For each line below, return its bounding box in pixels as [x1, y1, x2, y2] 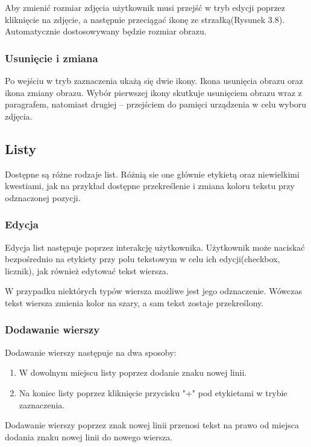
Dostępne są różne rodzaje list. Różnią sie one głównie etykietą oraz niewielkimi [5, 167, 300, 180]
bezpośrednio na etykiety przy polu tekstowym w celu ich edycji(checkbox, [5, 252, 280, 265]
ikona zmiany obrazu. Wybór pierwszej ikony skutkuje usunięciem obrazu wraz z [5, 86, 302, 98]
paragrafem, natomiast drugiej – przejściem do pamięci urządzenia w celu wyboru [5, 98, 307, 111]
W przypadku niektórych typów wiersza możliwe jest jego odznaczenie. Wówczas [5, 285, 303, 297]
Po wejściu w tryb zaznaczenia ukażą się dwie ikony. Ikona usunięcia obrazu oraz [5, 74, 303, 86]
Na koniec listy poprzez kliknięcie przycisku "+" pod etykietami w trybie [19, 386, 287, 399]
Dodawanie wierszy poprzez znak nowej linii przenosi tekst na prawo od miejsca [5, 419, 299, 431]
